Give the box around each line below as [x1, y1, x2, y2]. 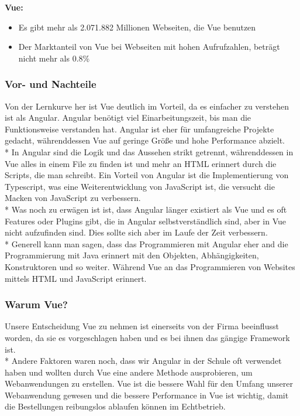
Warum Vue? [5, 297, 68, 312]
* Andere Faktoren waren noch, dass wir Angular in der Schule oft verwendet [5, 354, 282, 367]
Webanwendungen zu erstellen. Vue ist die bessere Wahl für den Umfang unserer [5, 377, 293, 390]
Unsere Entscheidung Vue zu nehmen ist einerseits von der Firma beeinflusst [5, 320, 279, 332]
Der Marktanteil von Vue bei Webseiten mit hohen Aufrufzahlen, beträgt [18, 40, 280, 53]
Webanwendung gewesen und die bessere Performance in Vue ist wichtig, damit [5, 388, 289, 401]
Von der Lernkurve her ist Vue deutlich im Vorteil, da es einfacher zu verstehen [5, 100, 289, 112]
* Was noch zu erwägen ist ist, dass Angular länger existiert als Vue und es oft [5, 203, 287, 215]
